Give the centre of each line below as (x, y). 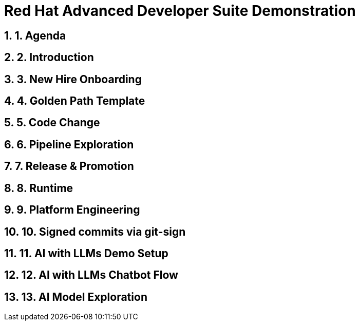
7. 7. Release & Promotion (69, 166)
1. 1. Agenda (35, 35)
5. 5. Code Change (52, 123)
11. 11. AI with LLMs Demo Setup (86, 253)
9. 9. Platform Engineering (72, 210)
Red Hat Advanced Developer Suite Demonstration (180, 11)
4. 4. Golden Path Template (75, 101)
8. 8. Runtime (39, 188)
